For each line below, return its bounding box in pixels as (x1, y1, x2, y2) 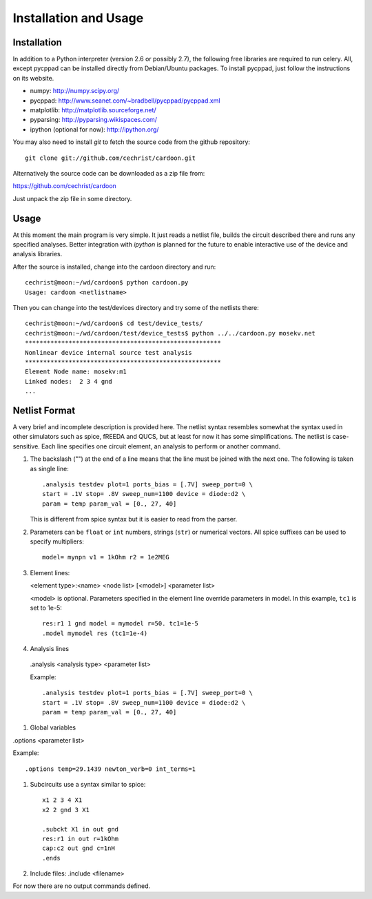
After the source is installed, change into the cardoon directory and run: (12, 262, 216, 271)
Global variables (30, 723, 76, 732)
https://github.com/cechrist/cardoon (12, 182, 116, 190)
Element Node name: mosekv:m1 (25, 368, 127, 375)
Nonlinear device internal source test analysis (25, 349, 192, 356)
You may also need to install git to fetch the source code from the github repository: (12, 138, 251, 146)
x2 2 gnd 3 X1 (42, 806, 90, 814)
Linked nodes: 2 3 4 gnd (25, 378, 113, 385)
